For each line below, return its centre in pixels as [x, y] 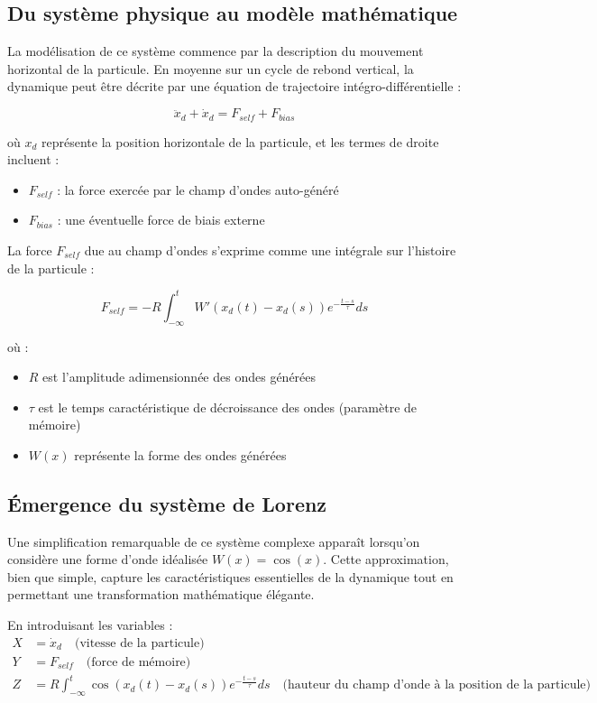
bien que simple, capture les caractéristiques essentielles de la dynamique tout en [230, 576]
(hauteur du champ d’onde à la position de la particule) [436, 685]
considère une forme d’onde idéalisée [108, 559]
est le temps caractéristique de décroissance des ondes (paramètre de [228, 407]
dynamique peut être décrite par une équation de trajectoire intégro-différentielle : [234, 86]
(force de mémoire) [138, 662]
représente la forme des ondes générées [180, 454]
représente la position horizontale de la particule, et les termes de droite [240, 141]
